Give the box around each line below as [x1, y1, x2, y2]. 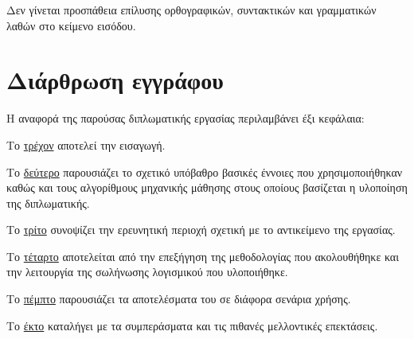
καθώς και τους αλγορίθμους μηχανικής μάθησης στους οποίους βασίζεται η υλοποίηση [6, 179, 408, 196]
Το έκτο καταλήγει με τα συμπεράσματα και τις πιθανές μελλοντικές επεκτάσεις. [6, 317, 378, 333]
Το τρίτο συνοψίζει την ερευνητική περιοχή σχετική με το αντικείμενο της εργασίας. [6, 221, 396, 238]
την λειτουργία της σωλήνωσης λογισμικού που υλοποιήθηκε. [6, 263, 288, 280]
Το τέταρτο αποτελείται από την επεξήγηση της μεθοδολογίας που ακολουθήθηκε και [6, 247, 399, 264]
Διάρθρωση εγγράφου [6, 64, 224, 96]
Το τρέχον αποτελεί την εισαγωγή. [6, 136, 166, 153]
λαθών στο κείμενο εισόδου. [6, 17, 136, 33]
